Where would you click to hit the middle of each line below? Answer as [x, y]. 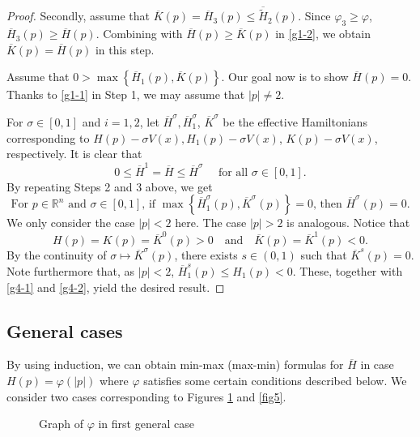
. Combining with [139, 34]
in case [377, 364]
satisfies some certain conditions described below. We [275, 380]
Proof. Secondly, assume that [78, 16]
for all [233, 172]
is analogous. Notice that [348, 223]
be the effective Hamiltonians [295, 122]
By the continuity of [57, 255]
